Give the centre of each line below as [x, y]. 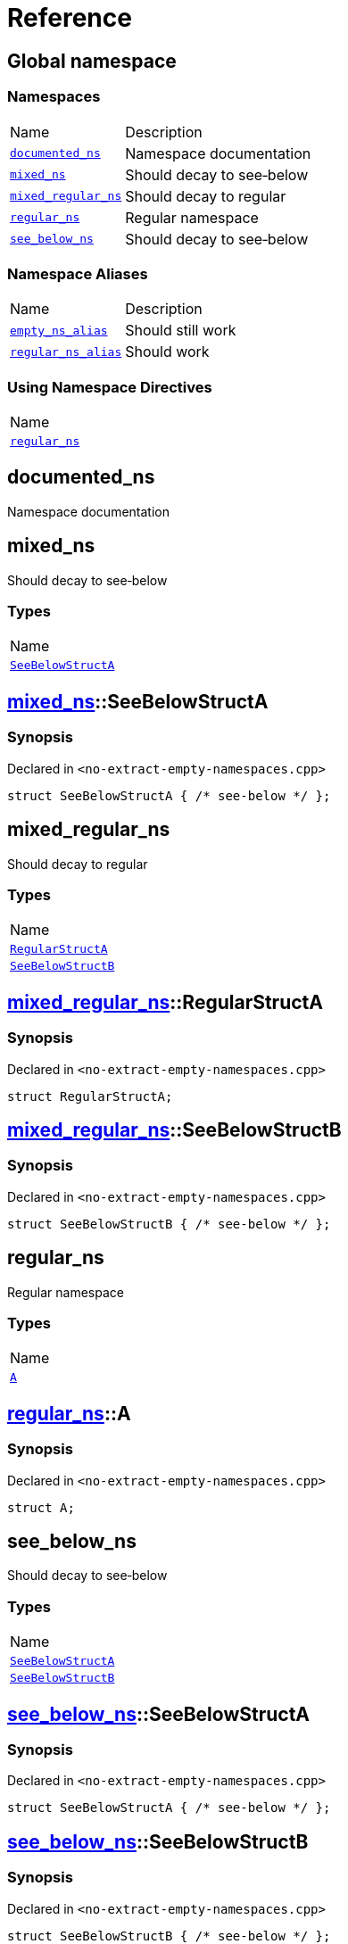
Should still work [181, 331]
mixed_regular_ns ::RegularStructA [165, 1002]
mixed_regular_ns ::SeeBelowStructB [174, 1129]
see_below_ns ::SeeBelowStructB [158, 1841]
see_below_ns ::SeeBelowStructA [159, 1714]
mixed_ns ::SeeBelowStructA [138, 701]
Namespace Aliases [78, 273]
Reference [70, 18]
